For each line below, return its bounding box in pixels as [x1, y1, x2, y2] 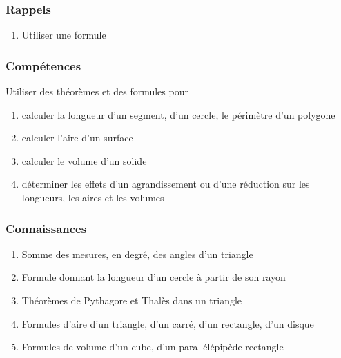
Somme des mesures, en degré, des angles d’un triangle [21, 246, 253, 261]
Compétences [6, 57, 81, 74]
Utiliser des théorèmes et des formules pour [6, 84, 188, 99]
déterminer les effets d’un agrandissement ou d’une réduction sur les [21, 177, 310, 191]
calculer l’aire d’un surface [21, 130, 133, 145]
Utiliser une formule [21, 28, 106, 42]
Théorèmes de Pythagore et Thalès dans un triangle [21, 293, 242, 307]
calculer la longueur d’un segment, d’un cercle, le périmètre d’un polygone [21, 107, 335, 121]
